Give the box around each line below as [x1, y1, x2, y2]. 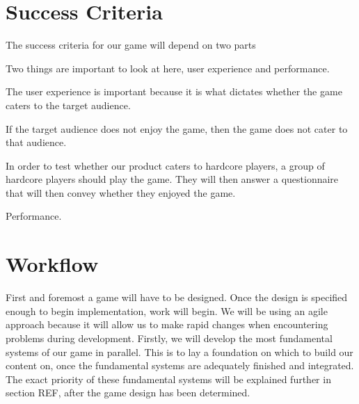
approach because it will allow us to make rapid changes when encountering [6, 317, 328, 332]
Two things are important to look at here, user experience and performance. [6, 60, 330, 75]
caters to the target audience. [6, 97, 131, 112]
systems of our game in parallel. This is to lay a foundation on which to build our [6, 344, 353, 359]
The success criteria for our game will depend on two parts [6, 38, 256, 52]
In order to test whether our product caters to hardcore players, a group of [6, 158, 325, 172]
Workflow [6, 250, 99, 278]
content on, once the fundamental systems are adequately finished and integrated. [6, 358, 354, 373]
